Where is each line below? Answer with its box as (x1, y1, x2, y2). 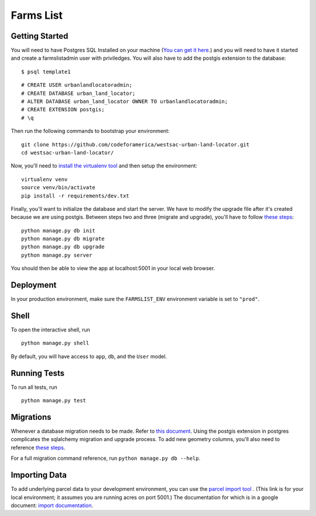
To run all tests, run (11, 384, 58, 391)
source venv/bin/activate (21, 184, 96, 191)
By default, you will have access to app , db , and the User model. (11, 353, 167, 360)
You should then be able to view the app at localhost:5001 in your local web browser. (11, 265, 215, 272)
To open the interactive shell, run (11, 326, 91, 333)
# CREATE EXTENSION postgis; (21, 106, 105, 113)
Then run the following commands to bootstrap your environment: (11, 128, 170, 135)
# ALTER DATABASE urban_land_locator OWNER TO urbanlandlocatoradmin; (21, 98, 228, 105)
